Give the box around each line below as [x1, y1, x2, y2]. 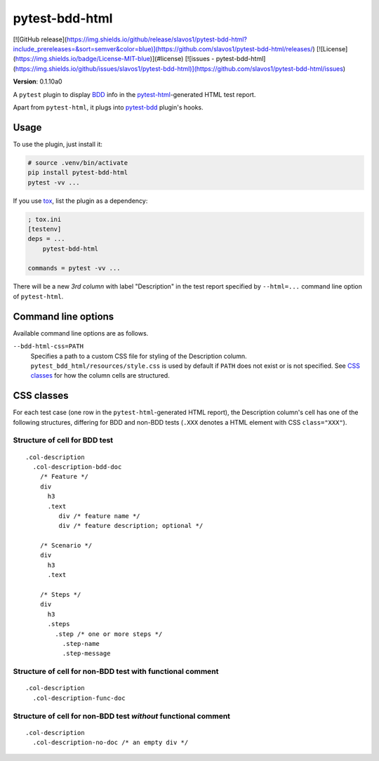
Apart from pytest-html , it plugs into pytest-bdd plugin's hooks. [13, 102, 204, 112]
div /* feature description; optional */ [58, 522, 204, 530]
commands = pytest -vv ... [27, 264, 121, 272]
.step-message [62, 649, 111, 658]
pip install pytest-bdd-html [27, 168, 128, 177]
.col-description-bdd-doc [32, 463, 122, 470]
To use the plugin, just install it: [13, 140, 103, 148]
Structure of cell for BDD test [13, 435, 114, 445]
